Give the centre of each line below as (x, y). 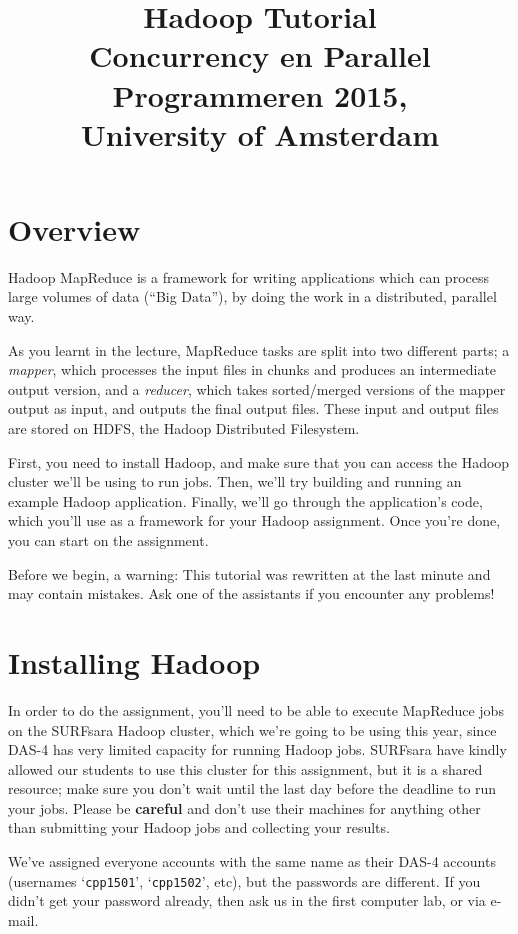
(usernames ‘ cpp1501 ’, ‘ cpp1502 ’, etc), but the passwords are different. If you (244, 880)
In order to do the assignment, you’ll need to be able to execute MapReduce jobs (256, 709)
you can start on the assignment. (108, 540)
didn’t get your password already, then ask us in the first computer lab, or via (247, 900)
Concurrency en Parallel (260, 55)
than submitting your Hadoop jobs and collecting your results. (199, 827)
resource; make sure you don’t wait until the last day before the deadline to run (252, 788)
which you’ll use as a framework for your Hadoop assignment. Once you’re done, (254, 520)
